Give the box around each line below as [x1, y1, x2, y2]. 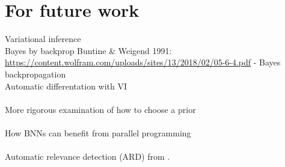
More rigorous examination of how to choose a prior [5, 103, 196, 115]
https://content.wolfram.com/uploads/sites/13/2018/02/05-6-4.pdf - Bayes [5, 56, 281, 68]
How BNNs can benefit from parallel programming [5, 126, 191, 139]
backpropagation [5, 67, 66, 80]
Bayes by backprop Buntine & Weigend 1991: [5, 44, 172, 56]
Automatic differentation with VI [5, 79, 127, 92]
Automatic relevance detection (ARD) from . [5, 150, 170, 163]
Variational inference [5, 32, 81, 45]
